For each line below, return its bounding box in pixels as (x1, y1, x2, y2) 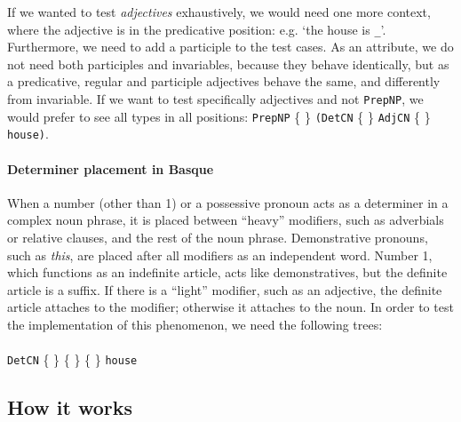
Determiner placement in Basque (7, 159, 214, 178)
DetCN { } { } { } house (7, 350, 138, 369)
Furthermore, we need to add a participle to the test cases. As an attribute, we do (7, 37, 454, 56)
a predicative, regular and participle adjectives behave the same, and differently (7, 72, 441, 91)
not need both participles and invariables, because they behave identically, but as (7, 54, 449, 73)
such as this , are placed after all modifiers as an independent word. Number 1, (7, 245, 433, 264)
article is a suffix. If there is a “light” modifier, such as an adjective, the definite (7, 280, 442, 299)
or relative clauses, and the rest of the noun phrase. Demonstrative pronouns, (7, 227, 428, 246)
